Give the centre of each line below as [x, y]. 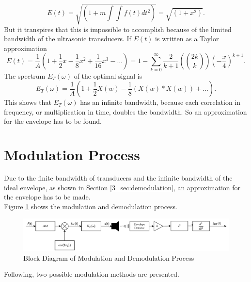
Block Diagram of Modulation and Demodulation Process [109, 257]
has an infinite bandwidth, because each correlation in [160, 102]
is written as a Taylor [187, 39]
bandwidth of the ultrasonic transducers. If [68, 39]
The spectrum [25, 75]
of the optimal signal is [108, 75]
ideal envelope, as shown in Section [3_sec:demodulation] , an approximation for [122, 187]
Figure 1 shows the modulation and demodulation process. [91, 206]
